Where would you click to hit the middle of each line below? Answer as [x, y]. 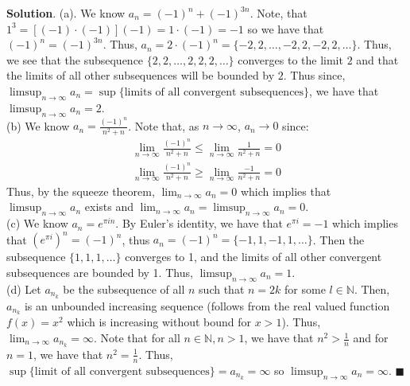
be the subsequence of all [124, 289]
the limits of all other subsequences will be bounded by [141, 75]
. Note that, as [164, 125]
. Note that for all [137, 338]
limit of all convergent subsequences [122, 371]
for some [305, 289]
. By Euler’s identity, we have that [199, 223]
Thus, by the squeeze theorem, [81, 191]
